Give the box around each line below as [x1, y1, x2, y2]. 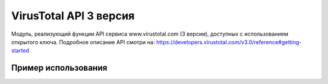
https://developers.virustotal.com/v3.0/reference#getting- [155, 38, 302, 45]
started [11, 47, 30, 54]
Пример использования [11, 63, 108, 73]
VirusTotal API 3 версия [11, 9, 135, 22]
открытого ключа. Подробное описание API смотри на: [11, 38, 155, 45]
